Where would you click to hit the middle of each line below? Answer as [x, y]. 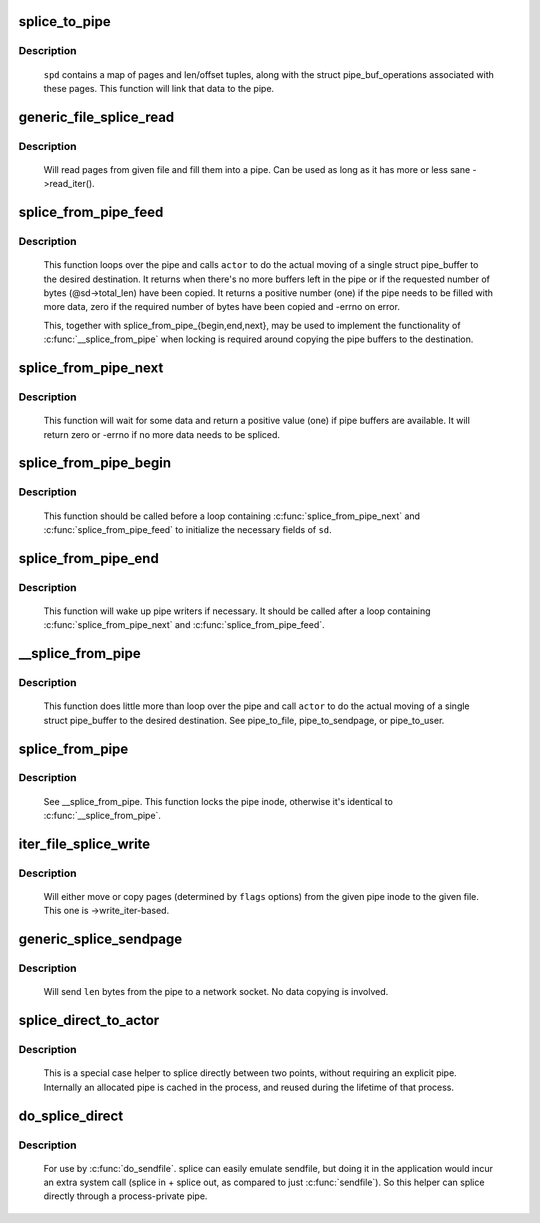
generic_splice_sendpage [100, 939]
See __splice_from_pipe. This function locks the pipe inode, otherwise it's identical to [218, 801]
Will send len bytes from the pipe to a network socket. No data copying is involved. [216, 992]
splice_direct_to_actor [89, 1020]
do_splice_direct [71, 1115]
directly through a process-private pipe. [125, 1196]
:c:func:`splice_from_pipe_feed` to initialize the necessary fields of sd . [187, 529]
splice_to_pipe [64, 21]
